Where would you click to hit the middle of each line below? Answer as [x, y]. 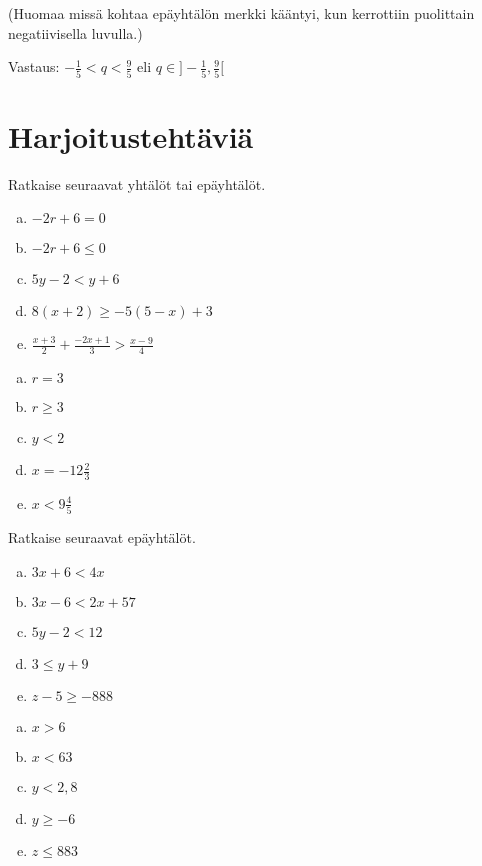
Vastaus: [34, 66]
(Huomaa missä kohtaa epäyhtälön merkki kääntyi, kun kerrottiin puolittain [241, 13]
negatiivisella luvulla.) [75, 32]
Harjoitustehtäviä [131, 135]
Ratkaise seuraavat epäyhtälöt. [102, 537]
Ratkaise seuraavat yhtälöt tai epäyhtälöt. [137, 183]
